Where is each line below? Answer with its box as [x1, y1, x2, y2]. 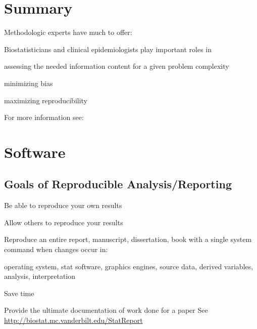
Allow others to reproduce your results [4, 217, 123, 227]
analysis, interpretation [4, 271, 76, 281]
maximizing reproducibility [4, 95, 88, 105]
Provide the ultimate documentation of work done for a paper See [4, 305, 208, 315]
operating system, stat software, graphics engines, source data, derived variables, [4, 261, 253, 271]
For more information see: [4, 112, 84, 122]
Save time [4, 287, 34, 298]
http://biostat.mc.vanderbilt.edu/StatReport [4, 315, 143, 325]
